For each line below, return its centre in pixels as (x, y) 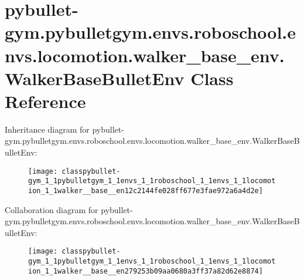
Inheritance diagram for (47, 129)
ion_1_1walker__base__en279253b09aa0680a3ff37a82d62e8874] (146, 271)
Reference (45, 101)
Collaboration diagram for (52, 209)
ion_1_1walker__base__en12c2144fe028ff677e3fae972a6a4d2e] (146, 190)
